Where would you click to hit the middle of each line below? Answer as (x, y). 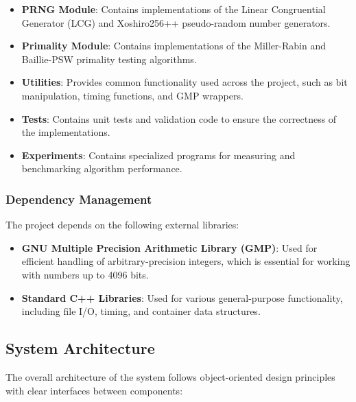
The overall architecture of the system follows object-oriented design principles (170, 376)
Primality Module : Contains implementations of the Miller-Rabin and (174, 46)
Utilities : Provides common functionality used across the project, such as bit (185, 82)
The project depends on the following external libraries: (122, 225)
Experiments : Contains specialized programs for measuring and (158, 155)
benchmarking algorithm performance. (102, 168)
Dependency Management (79, 199)
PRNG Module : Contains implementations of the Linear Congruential (174, 9)
